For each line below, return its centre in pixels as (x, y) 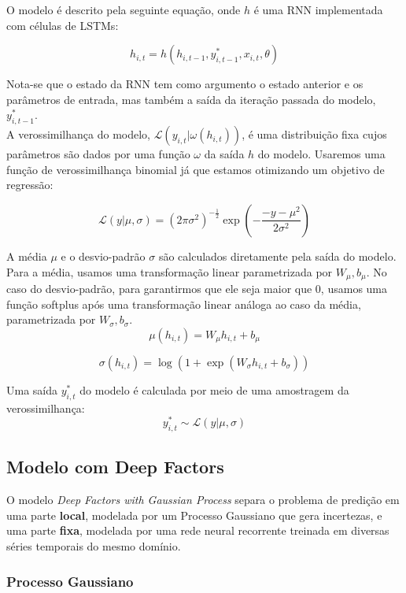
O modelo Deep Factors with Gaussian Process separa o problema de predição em (203, 500)
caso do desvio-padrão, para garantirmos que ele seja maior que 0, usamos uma (197, 288)
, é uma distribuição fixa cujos (314, 134)
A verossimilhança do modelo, (78, 134)
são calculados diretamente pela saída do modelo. (277, 256)
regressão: (30, 185)
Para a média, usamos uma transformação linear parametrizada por (170, 271)
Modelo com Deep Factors (115, 467)
